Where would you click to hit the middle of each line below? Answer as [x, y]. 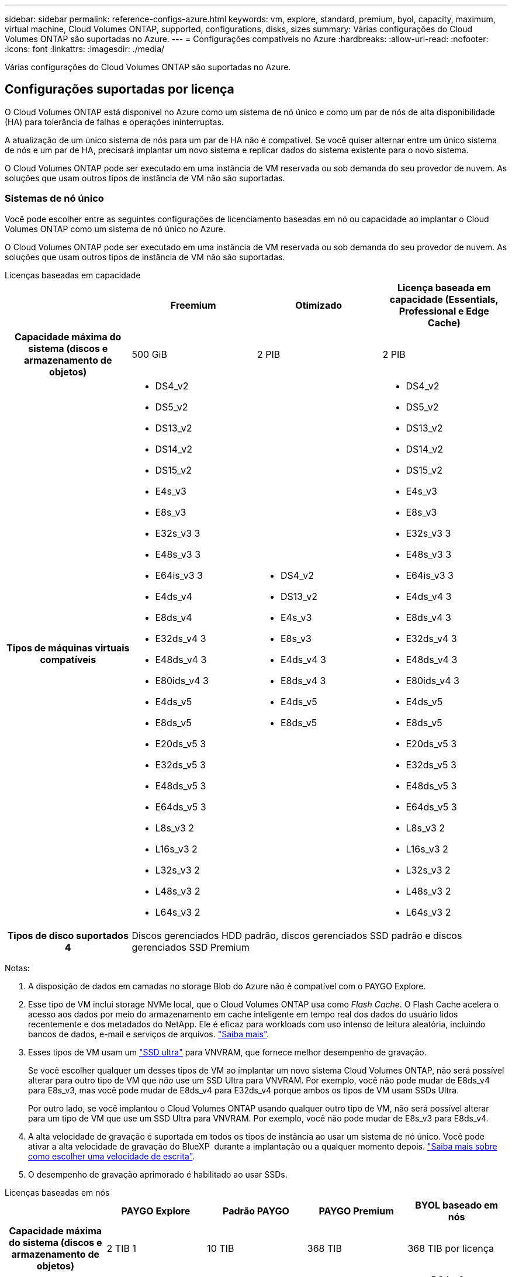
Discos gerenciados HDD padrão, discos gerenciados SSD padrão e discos [297, 935]
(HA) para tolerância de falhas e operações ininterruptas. [114, 122]
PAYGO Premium [356, 1211]
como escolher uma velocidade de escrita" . [112, 1156]
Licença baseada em [444, 287]
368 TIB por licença [451, 1248]
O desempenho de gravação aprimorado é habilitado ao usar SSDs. [158, 1174]
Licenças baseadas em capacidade [73, 275]
